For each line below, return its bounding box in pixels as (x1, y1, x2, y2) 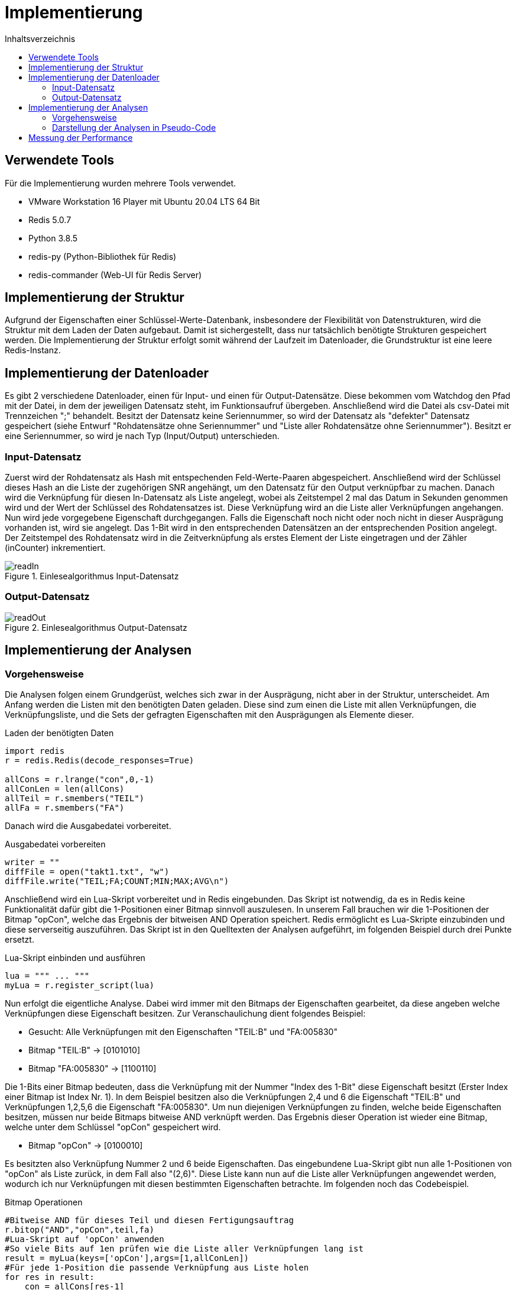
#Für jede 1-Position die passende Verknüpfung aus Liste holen (5, 1263, 309, 1272)
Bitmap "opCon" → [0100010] (28, 1140, 143, 1150)
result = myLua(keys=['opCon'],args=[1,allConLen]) (5, 1253, 249, 1263)
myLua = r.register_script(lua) (5, 981, 154, 990)
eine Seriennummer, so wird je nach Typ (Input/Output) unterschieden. (5, 431, 280, 441)
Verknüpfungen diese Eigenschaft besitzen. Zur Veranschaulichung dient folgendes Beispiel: (5, 1008, 366, 1018)
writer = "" (5, 857, 60, 867)
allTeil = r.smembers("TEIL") (5, 794, 145, 803)
